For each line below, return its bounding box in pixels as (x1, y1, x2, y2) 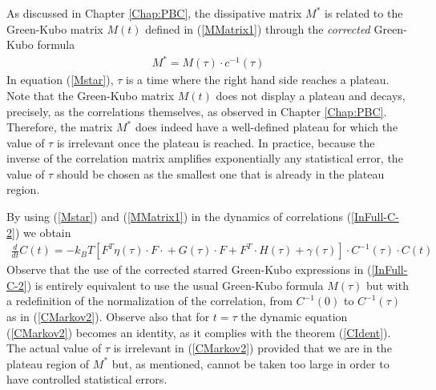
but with (366, 276, 409, 293)
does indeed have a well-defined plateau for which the (135, 119, 398, 135)
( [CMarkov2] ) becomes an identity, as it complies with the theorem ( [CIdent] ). (6, 324, 391, 340)
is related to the (325, 5, 403, 21)
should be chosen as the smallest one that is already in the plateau (56, 165, 385, 182)
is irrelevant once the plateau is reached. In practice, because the (56, 134, 375, 151)
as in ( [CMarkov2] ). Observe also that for (6, 308, 210, 325)
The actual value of (6, 340, 102, 356)
